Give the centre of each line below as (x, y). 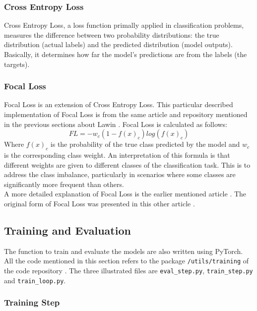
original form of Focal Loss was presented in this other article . (99, 203)
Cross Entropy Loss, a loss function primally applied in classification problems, (124, 25)
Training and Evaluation (67, 230)
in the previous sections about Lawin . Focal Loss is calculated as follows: (116, 124)
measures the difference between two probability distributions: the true (112, 34)
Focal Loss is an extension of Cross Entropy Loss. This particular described (119, 104)
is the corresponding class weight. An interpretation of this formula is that (117, 155)
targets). (17, 64)
